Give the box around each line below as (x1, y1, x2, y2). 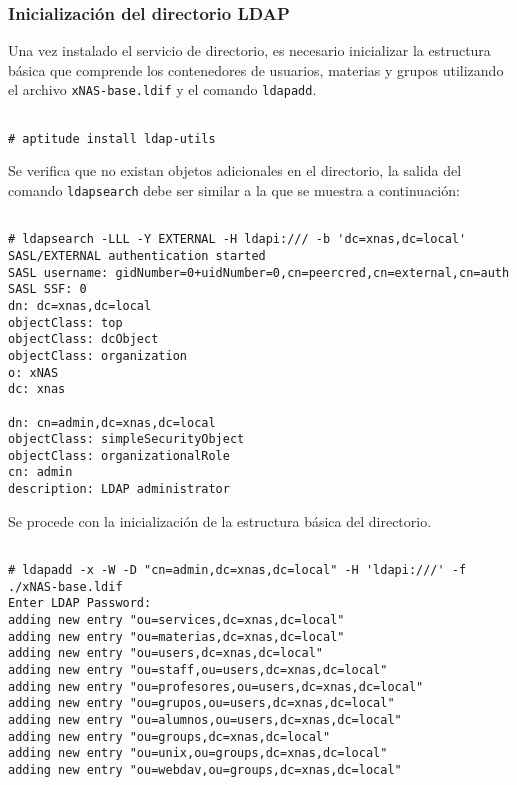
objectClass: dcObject (8, 332, 159, 347)
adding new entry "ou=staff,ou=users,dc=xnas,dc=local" (8, 662, 388, 677)
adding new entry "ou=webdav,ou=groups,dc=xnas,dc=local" (8, 762, 402, 777)
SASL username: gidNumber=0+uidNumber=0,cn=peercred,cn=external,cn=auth (8, 265, 510, 280)
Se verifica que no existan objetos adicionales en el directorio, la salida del (8, 160, 462, 181)
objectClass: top (8, 315, 123, 330)
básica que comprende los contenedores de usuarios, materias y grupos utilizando (8, 59, 504, 80)
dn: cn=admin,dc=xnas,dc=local (8, 415, 216, 430)
